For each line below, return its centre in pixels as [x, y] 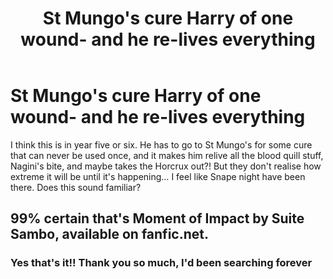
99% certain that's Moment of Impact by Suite [157, 218]
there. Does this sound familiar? [76, 187]
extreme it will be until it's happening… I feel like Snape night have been [158, 176]
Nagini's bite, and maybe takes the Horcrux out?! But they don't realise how [166, 166]
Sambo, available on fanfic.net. [109, 234]
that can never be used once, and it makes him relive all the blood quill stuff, [167, 155]
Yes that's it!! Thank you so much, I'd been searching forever [161, 263]
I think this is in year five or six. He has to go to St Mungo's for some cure [161, 144]
